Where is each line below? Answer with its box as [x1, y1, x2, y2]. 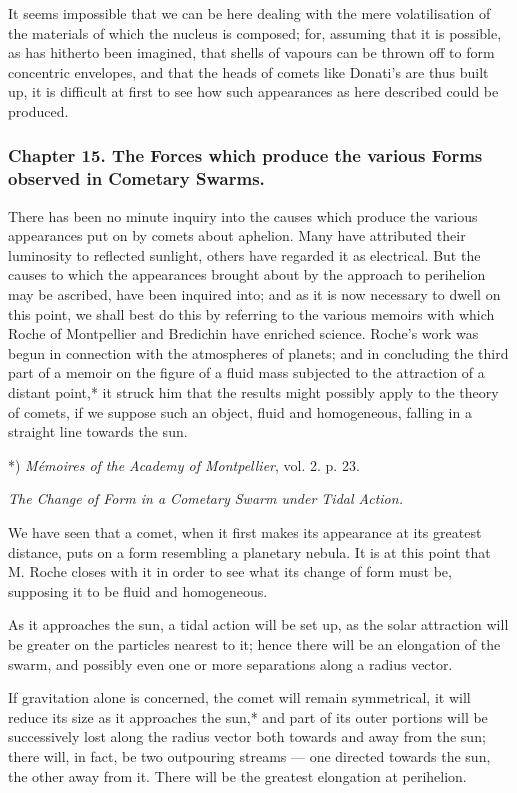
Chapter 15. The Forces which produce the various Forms [8, 143, 483, 168]
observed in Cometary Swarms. [8, 166, 265, 191]
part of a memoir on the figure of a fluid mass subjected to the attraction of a [8, 362, 485, 383]
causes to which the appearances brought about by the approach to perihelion [8, 264, 486, 285]
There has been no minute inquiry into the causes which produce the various [8, 205, 478, 226]
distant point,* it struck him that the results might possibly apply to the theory [8, 382, 499, 403]
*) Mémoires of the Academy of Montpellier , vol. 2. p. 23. [8, 454, 360, 475]
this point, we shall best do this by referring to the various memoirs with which [8, 303, 495, 324]
